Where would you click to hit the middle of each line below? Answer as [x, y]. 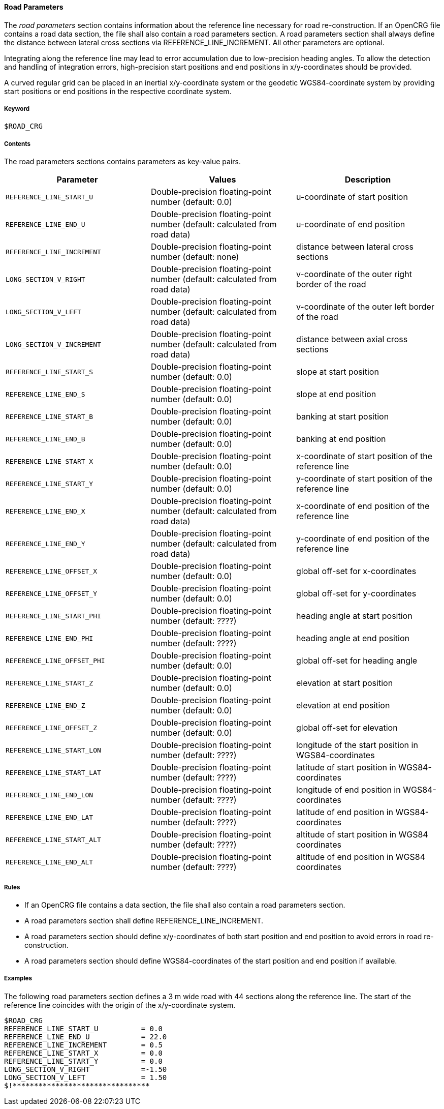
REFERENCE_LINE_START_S [50, 372]
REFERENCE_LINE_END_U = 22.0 [86, 1037]
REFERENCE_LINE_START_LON [53, 750]
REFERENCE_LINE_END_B [45, 439]
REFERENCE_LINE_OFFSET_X [52, 571]
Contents [17, 144]
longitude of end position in [348, 790]
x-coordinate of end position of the [363, 506]
